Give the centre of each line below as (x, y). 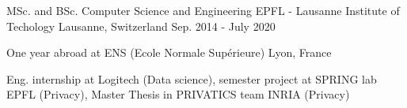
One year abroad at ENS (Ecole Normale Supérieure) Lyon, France (169, 52)
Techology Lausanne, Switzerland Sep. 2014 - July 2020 (141, 26)
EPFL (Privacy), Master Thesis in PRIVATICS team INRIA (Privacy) (178, 94)
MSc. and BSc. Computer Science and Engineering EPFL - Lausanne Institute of (203, 10)
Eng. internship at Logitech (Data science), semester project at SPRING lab (192, 78)
